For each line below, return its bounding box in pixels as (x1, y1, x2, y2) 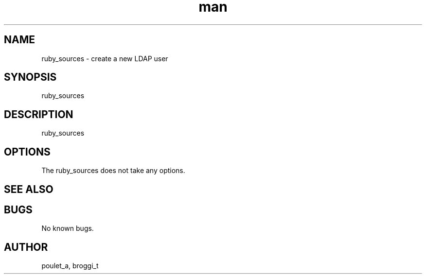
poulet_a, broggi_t (41, 261, 99, 270)
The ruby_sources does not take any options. (41, 166, 185, 175)
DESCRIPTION (4, 108, 73, 121)
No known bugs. (41, 224, 94, 233)
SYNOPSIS (4, 71, 57, 84)
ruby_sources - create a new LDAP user (41, 54, 168, 63)
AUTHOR (4, 241, 48, 253)
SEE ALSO (4, 183, 53, 195)
